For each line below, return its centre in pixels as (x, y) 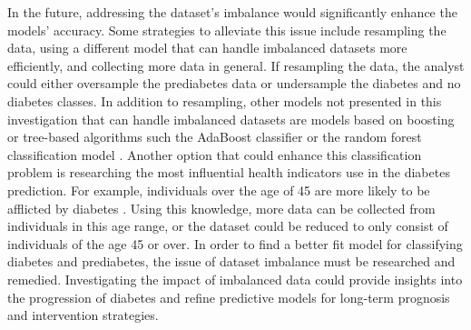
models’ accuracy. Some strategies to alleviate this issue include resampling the (227, 30)
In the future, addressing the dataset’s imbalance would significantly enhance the (232, 12)
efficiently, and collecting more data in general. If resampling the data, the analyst (236, 65)
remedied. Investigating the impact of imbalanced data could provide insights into (235, 279)
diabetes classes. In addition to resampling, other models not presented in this (225, 100)
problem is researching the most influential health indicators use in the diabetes (229, 172)
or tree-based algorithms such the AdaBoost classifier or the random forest (215, 137)
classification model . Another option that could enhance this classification (215, 154)
